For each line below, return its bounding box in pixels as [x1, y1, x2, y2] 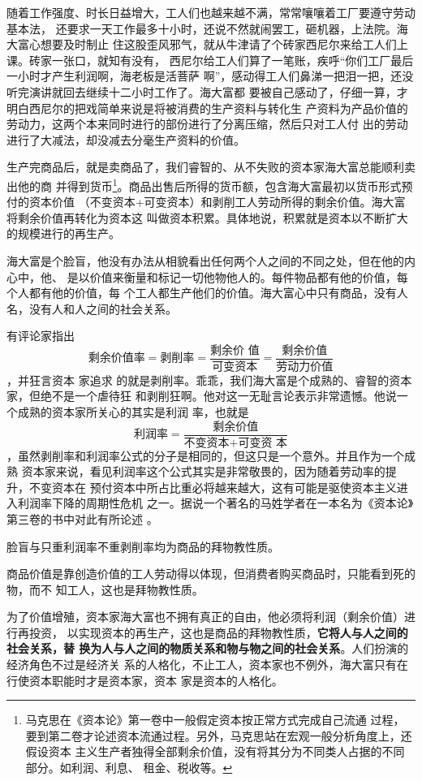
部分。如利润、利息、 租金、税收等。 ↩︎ [25, 759, 233, 776]
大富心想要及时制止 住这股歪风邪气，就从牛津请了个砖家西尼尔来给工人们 [6, 36, 397, 53]
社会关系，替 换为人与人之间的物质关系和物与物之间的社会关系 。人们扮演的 [6, 640, 409, 657]
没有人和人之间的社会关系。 [28, 300, 177, 317]
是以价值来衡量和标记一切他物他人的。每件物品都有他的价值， [67, 268, 397, 285]
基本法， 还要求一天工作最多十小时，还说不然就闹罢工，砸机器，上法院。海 [6, 19, 408, 37]
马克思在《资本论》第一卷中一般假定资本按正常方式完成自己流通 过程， [25, 711, 405, 728]
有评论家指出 [6, 327, 75, 344]
